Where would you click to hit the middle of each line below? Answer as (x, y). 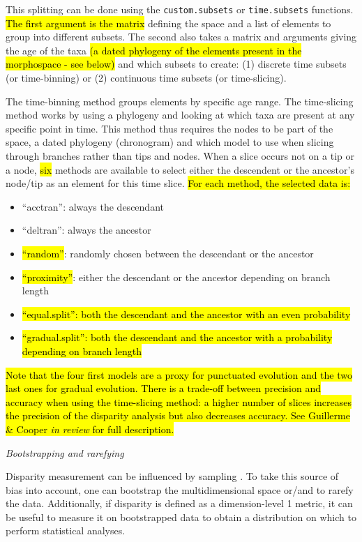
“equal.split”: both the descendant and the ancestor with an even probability (186, 314)
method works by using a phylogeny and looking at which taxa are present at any (180, 115)
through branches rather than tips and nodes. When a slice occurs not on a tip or (180, 156)
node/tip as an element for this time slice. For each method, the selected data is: (178, 183)
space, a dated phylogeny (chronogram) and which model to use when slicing (170, 142)
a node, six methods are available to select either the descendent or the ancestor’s (180, 169)
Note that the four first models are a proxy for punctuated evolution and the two (179, 374)
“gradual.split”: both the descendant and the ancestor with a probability (177, 337)
